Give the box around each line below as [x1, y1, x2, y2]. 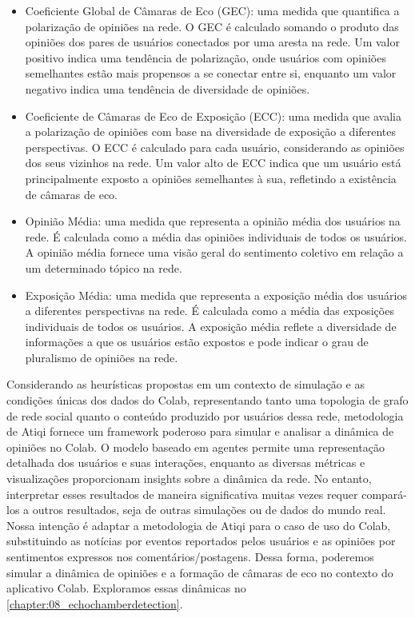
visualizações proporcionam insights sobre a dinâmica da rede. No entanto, [6, 470, 372, 487]
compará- [361, 485, 407, 502]
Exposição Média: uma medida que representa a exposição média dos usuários [25, 286, 407, 303]
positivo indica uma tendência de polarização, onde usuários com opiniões [25, 49, 386, 66]
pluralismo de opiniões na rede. [25, 349, 178, 365]
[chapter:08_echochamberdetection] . [6, 595, 183, 612]
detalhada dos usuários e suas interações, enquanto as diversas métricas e [6, 454, 365, 471]
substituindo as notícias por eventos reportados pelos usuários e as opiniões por [6, 532, 396, 549]
